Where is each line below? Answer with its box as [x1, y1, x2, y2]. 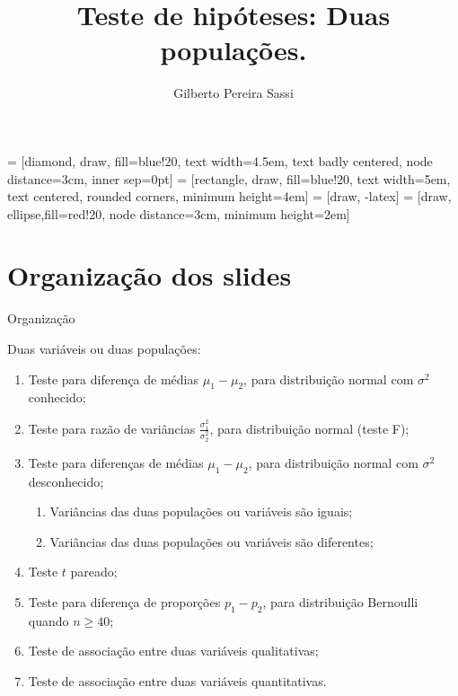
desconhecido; [28, 471, 104, 490]
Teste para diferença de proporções [28, 592, 221, 611]
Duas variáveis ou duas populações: [7, 339, 201, 357]
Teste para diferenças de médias [28, 453, 204, 471]
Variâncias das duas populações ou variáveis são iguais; [49, 502, 353, 521]
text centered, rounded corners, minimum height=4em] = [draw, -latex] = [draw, [7, 187, 452, 206]
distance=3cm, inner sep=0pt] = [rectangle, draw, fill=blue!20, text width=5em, [7, 169, 451, 188]
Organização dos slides [7, 257, 292, 294]
